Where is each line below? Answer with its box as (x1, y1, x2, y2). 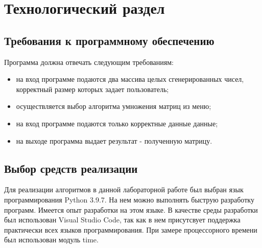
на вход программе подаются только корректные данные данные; (16, 118, 218, 128)
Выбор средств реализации (4, 160, 138, 176)
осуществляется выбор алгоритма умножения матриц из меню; (16, 101, 211, 111)
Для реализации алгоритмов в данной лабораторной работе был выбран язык (4, 184, 244, 195)
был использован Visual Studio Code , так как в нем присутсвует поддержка (4, 214, 241, 225)
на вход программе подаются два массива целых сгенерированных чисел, (16, 74, 244, 84)
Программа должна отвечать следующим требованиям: (4, 56, 174, 67)
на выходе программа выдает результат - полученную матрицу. (16, 135, 212, 146)
